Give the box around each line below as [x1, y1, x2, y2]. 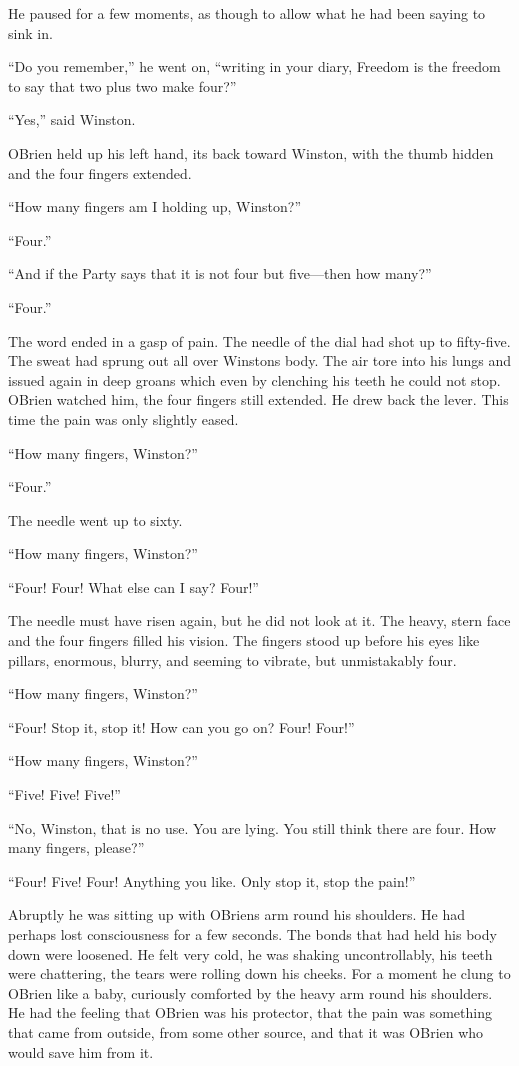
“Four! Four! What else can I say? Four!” [8, 576, 259, 597]
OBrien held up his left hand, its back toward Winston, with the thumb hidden [8, 142, 494, 163]
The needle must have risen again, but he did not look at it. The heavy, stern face [8, 610, 511, 631]
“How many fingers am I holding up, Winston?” [8, 196, 302, 217]
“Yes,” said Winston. [8, 109, 136, 130]
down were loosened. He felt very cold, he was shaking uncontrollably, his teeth [8, 943, 493, 964]
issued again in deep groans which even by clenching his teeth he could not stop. [8, 369, 501, 390]
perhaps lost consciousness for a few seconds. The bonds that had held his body [8, 924, 497, 944]
